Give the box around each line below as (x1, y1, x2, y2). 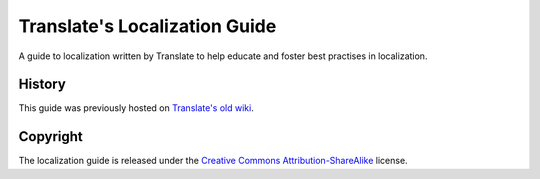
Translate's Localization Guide (18, 15, 277, 37)
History (18, 76, 67, 93)
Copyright (18, 128, 84, 145)
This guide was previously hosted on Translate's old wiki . (18, 102, 254, 114)
